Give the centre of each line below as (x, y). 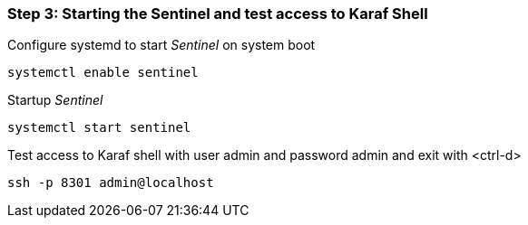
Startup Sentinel (55, 100)
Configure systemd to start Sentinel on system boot (161, 45)
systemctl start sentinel (99, 128)
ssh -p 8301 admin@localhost (111, 183)
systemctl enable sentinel (103, 73)
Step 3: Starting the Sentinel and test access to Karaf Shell (218, 14)
